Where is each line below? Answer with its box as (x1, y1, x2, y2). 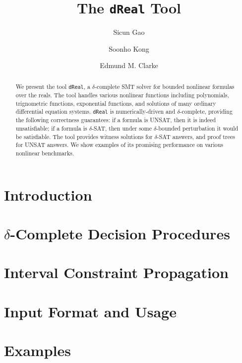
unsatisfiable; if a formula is (15, 124, 87, 133)
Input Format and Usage (4, 301, 177, 321)
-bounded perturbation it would (156, 124, 239, 133)
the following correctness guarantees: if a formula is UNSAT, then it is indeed (15, 116, 216, 124)
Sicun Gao (113, 27, 145, 37)
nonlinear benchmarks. (15, 149, 74, 157)
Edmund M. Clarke (100, 60, 158, 71)
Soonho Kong (109, 43, 149, 54)
